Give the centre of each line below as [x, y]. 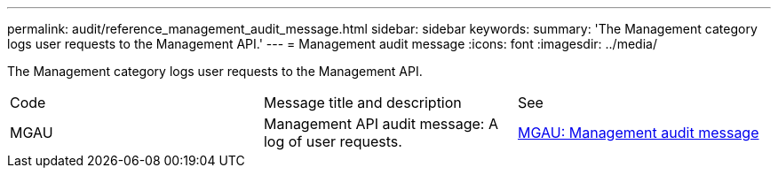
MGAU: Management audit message [638, 133]
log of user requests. [333, 141]
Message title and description [362, 103]
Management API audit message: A [381, 124]
